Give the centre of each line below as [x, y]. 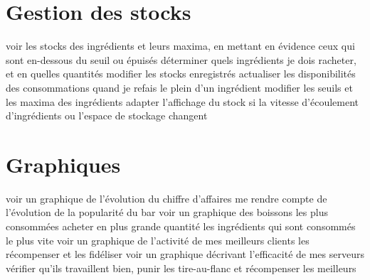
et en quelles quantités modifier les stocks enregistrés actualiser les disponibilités [181, 74]
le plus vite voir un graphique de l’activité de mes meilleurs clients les [158, 240]
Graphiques [63, 164]
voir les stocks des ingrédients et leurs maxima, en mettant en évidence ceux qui [180, 46]
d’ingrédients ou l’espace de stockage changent [107, 115]
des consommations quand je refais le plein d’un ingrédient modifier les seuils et [179, 87]
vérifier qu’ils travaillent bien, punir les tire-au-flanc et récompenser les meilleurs [181, 268]
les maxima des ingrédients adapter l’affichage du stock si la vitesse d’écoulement [182, 101]
